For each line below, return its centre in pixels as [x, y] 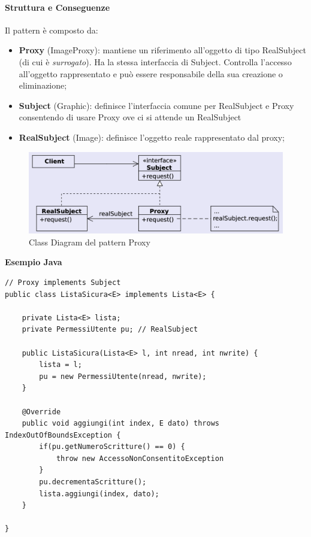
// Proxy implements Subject [63, 282]
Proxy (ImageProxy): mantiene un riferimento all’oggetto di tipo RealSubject [162, 50]
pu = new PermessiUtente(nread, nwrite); [123, 376]
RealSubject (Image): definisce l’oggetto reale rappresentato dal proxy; [152, 137]
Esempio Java [34, 262]
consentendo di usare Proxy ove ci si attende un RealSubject [130, 117]
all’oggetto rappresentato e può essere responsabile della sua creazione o [151, 73]
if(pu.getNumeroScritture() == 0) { [112, 447]
